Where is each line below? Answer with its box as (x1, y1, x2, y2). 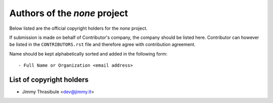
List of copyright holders (9, 75, 88, 84)
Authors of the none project (9, 8, 128, 19)
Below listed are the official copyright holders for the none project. (9, 25, 148, 31)
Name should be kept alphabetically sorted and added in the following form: (9, 50, 168, 57)
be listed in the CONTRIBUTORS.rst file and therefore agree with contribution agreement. (9, 41, 196, 47)
